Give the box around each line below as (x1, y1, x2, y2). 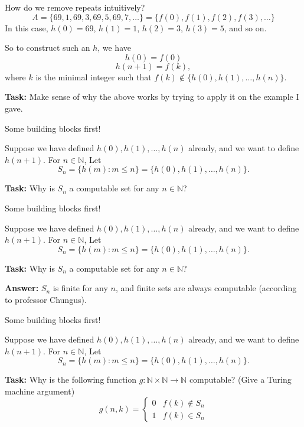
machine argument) (5, 384, 75, 397)
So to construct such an (5, 41, 90, 54)
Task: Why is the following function (5, 373, 137, 386)
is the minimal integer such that (35, 70, 152, 83)
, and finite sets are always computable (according (115, 282, 297, 294)
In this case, (5, 21, 48, 34)
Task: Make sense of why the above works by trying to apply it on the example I (5, 90, 299, 103)
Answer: (5, 282, 39, 294)
